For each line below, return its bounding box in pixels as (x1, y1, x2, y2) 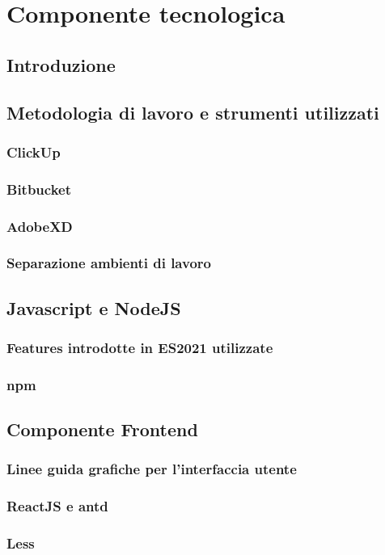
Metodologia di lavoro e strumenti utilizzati (6, 99, 379, 124)
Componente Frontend (6, 417, 198, 442)
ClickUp (6, 141, 61, 162)
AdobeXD (6, 216, 73, 236)
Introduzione (6, 52, 116, 77)
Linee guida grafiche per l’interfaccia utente (6, 459, 297, 479)
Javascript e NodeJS (6, 295, 181, 320)
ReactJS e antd (6, 496, 108, 516)
